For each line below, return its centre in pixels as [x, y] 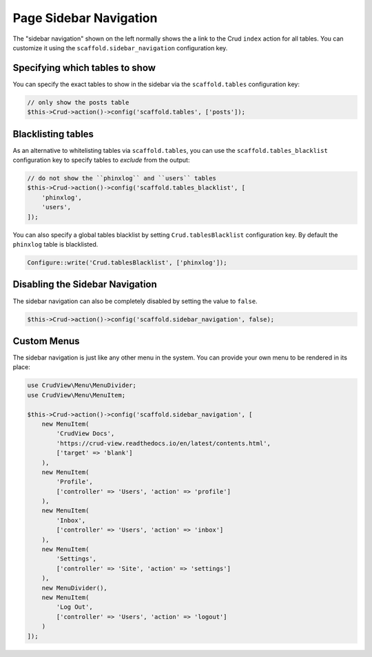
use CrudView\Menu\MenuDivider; [82, 385]
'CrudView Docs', [85, 434]
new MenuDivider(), [75, 588]
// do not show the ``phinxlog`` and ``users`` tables [122, 178]
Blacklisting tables [53, 134]
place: [22, 367]
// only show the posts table [78, 102]
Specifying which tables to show [84, 68]
